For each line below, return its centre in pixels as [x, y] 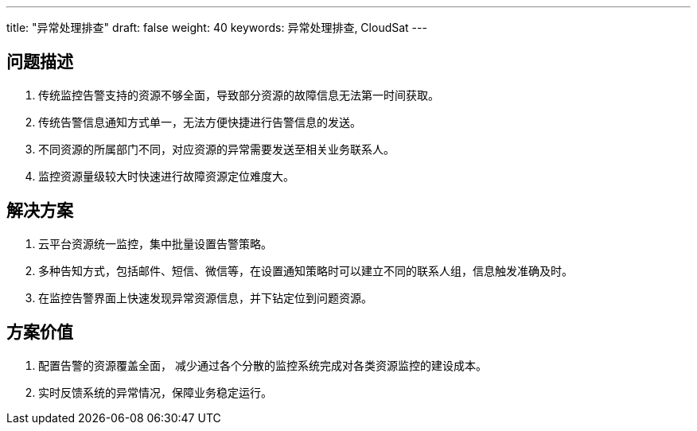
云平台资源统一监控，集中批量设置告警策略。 [155, 243]
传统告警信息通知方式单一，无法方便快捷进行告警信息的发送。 [200, 122]
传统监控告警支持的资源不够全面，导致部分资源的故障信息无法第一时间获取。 [239, 95]
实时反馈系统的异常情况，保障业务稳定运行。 [155, 392]
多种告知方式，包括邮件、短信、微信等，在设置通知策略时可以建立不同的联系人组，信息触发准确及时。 [306, 270]
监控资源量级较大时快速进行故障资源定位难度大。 [166, 176]
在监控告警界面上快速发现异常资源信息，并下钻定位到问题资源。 [205, 297]
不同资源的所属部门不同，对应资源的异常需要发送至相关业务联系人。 [216, 149]
